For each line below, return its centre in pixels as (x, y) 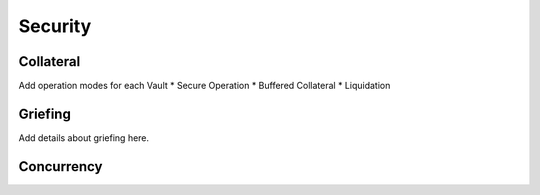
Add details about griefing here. (84, 137)
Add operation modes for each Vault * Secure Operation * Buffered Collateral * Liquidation (204, 86)
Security (55, 26)
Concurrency (60, 166)
